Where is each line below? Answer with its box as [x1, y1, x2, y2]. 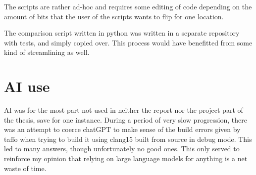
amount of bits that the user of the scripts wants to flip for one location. [4, 11, 224, 21]
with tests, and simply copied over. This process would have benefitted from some [4, 37, 253, 47]
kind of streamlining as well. [4, 47, 90, 57]
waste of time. [4, 163, 47, 173]
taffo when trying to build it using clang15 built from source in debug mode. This [4, 133, 252, 144]
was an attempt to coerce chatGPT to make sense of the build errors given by [4, 124, 241, 134]
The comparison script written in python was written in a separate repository [4, 28, 240, 38]
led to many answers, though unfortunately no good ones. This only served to [4, 143, 240, 154]
